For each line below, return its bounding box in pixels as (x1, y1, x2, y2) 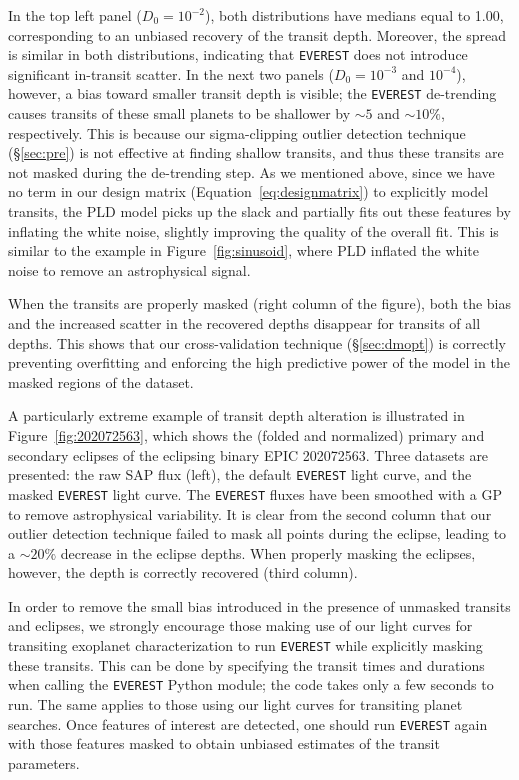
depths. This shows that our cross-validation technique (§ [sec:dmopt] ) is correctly (8, 332, 506, 353)
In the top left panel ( (8, 5, 142, 25)
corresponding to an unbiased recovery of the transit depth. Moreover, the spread (8, 24, 507, 45)
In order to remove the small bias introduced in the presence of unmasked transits (8, 595, 511, 616)
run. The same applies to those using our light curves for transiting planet (8, 693, 463, 714)
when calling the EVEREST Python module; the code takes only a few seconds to (8, 674, 494, 695)
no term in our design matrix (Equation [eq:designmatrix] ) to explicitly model (8, 181, 489, 202)
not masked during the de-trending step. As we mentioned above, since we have (8, 161, 495, 182)
